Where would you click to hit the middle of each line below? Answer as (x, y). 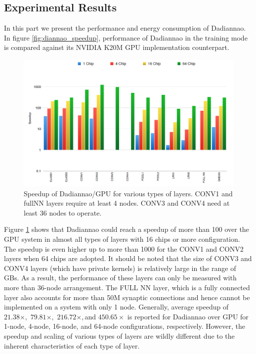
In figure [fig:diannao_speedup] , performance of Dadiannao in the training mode (126, 37)
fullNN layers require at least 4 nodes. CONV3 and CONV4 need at (127, 203)
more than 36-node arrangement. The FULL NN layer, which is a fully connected (127, 288)
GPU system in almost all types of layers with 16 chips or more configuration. (122, 239)
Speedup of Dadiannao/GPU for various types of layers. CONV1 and (128, 193)
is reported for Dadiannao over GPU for (188, 316)
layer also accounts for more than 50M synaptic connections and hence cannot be (127, 297)
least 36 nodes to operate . (63, 212)
